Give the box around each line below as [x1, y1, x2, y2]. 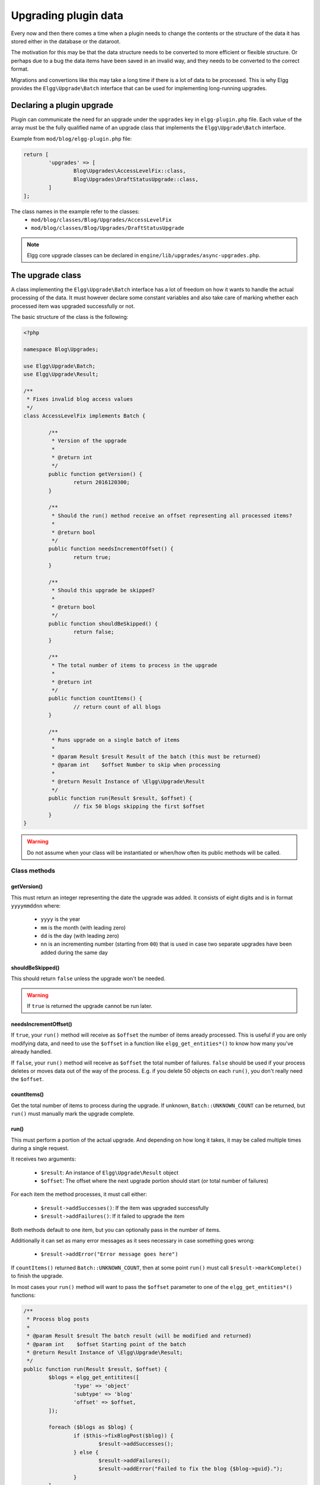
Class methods [11, 867, 56, 875]
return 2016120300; [73, 479, 130, 486]
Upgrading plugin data [11, 9, 124, 22]
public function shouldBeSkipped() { [48, 620, 158, 627]
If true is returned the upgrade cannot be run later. [27, 1003, 153, 1010]
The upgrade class [11, 270, 82, 280]
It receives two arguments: [11, 1155, 76, 1162]
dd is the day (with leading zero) [40, 933, 120, 940]
